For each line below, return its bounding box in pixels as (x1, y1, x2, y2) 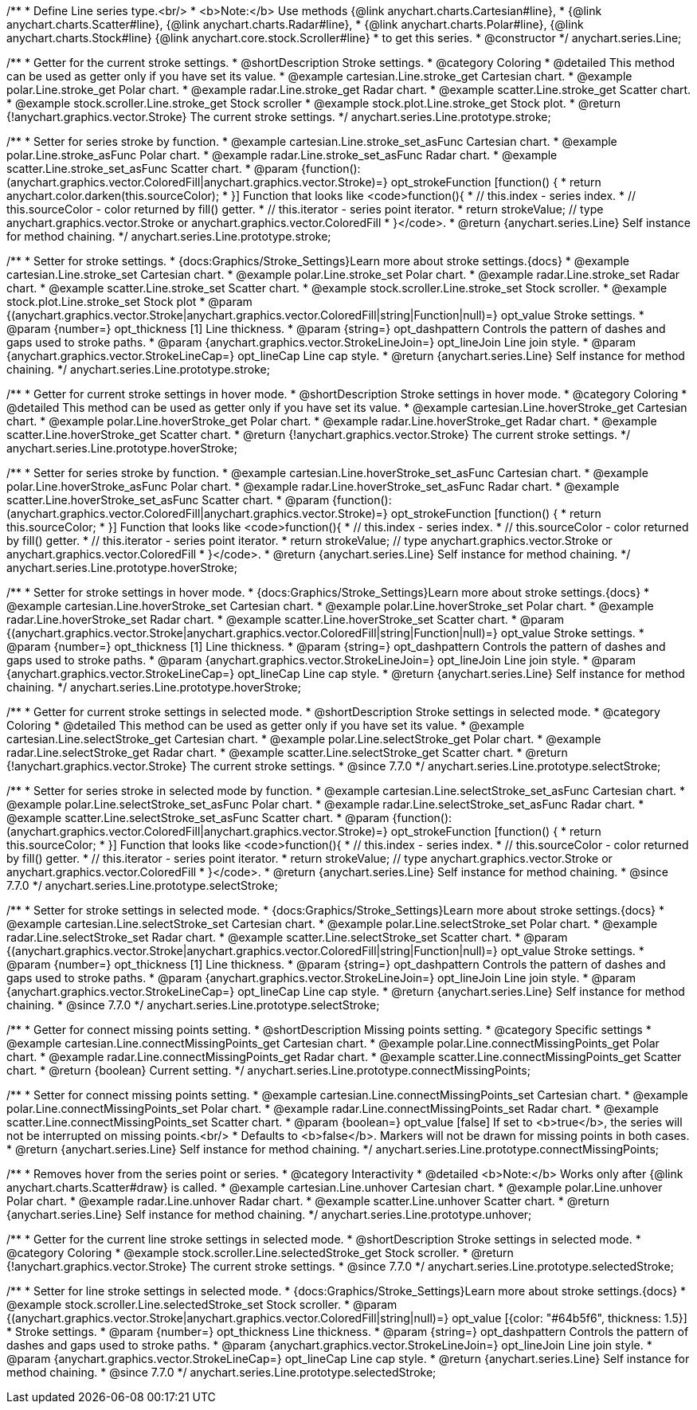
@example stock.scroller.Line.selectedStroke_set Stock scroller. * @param (6, 1298, 397, 1311)
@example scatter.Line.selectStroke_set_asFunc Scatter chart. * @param (6, 811, 390, 824)
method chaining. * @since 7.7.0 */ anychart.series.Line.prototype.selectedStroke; (6, 1365, 437, 1379)
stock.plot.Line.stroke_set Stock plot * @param (6, 295, 253, 308)
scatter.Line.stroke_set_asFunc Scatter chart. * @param (6, 162, 299, 175)
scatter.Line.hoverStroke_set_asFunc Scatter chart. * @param (6, 493, 330, 507)
